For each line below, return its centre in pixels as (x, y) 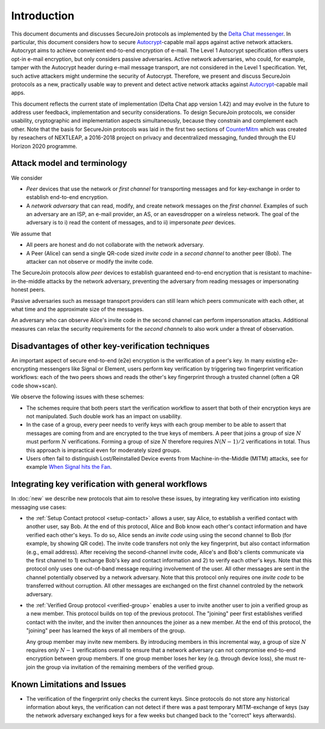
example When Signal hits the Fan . (69, 467)
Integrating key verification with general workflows (109, 484)
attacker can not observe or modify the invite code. (90, 262)
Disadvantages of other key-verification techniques (110, 346)
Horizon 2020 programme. (44, 146)
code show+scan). (34, 386)
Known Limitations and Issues (69, 684)
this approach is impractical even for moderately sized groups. (104, 450)
